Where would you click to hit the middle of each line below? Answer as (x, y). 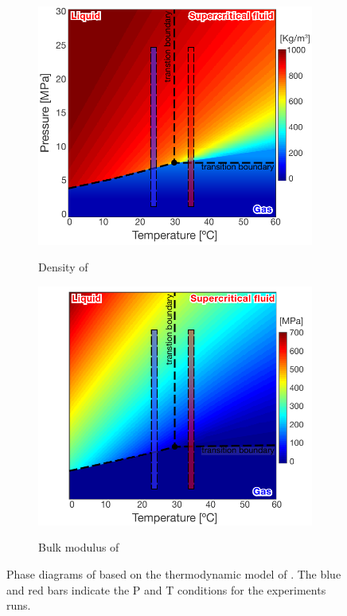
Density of (63, 267)
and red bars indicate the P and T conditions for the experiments (166, 589)
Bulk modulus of (79, 547)
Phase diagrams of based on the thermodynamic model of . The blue (174, 574)
